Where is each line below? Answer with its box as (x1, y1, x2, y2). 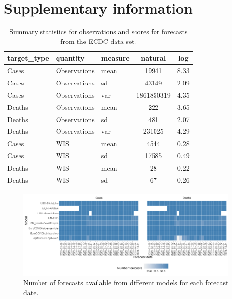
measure (101, 53, 130, 63)
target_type (7, 53, 49, 63)
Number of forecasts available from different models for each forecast (23, 278, 229, 288)
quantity (56, 53, 85, 63)
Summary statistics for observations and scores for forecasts (9, 26, 188, 37)
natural (141, 53, 166, 63)
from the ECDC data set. (60, 36, 136, 46)
